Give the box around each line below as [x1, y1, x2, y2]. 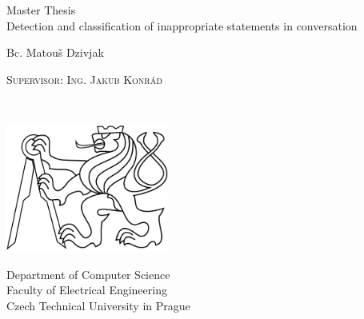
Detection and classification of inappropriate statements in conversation [6, 17, 358, 34]
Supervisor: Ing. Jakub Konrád [6, 70, 162, 87]
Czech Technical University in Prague [6, 297, 190, 314]
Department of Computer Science [6, 265, 170, 282]
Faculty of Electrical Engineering [6, 281, 167, 298]
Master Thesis [6, 2, 76, 18]
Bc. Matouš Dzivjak [6, 44, 104, 61]
